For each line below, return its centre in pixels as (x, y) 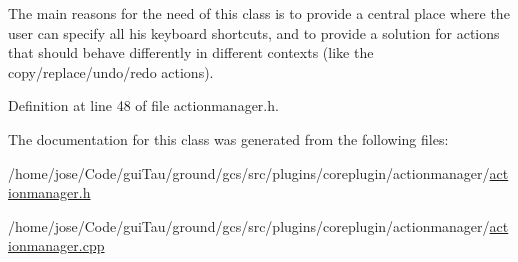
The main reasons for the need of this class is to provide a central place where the (259, 13)
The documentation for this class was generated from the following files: (228, 138)
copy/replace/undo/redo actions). (111, 71)
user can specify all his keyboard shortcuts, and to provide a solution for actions (254, 32)
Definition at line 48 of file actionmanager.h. (143, 105)
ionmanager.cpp (56, 245)
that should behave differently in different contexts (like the (191, 52)
